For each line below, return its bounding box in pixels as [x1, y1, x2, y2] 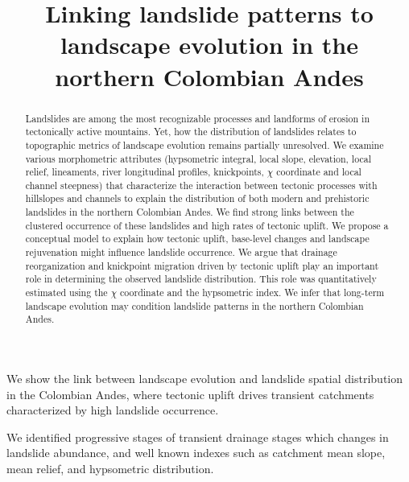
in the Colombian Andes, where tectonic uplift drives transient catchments [6, 385, 374, 402]
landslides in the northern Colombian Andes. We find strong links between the [25, 205, 354, 219]
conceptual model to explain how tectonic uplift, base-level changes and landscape [25, 232, 370, 245]
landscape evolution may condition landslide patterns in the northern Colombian [25, 299, 364, 312]
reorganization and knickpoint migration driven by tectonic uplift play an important [25, 258, 379, 272]
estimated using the [25, 286, 108, 299]
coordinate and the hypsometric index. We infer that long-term [120, 286, 385, 299]
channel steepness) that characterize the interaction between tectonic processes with [25, 178, 378, 192]
